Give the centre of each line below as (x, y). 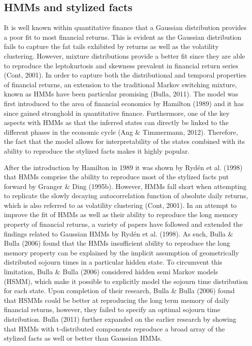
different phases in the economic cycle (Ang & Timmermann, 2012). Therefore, (121, 132)
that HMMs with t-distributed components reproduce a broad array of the (114, 328)
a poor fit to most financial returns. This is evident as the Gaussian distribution (123, 37)
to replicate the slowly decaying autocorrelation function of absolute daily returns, (126, 196)
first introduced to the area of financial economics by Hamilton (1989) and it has (124, 103)
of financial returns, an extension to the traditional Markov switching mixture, (120, 84)
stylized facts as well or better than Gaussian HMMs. (83, 338)
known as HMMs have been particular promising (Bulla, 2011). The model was (121, 94)
